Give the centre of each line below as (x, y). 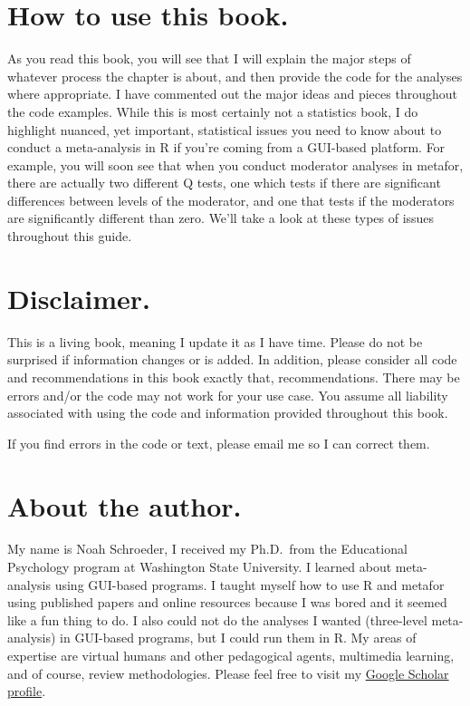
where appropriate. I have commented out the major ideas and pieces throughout (232, 94)
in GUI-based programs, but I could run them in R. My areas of (238, 638)
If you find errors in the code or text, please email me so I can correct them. (219, 443)
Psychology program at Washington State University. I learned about (200, 567)
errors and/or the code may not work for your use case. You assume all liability (228, 395)
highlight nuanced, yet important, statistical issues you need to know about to (225, 129)
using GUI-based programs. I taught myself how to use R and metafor (249, 584)
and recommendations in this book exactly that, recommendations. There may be (234, 377)
